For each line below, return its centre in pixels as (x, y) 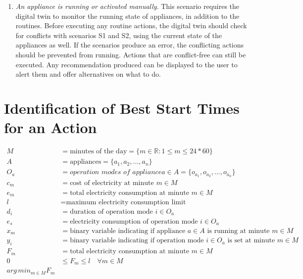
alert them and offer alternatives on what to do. (88, 74)
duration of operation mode (111, 212)
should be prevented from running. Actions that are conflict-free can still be (131, 54)
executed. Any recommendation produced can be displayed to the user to (126, 64)
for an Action (50, 127)
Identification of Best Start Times (122, 108)
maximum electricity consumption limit (126, 202)
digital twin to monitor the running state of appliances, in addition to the (127, 16)
